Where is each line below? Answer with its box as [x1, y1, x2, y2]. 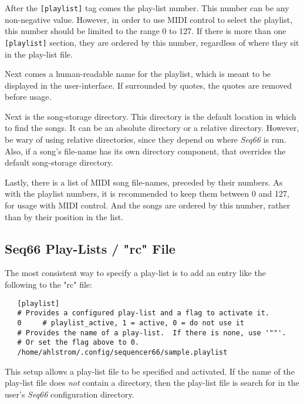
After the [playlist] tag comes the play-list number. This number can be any [5, 2, 289, 14]
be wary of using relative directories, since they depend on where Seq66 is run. [5, 133, 286, 146]
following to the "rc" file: [5, 278, 92, 291]
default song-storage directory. [5, 156, 114, 169]
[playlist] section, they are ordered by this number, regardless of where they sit [5, 36, 299, 48]
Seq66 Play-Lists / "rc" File [5, 239, 175, 257]
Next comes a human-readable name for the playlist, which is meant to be [5, 68, 271, 80]
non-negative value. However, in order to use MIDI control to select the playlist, [5, 13, 293, 25]
